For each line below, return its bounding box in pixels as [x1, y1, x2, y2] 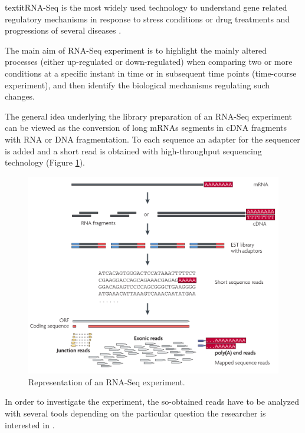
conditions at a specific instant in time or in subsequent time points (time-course [5, 67, 297, 79]
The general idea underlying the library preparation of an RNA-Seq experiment [5, 110, 293, 122]
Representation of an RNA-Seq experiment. [28, 375, 185, 388]
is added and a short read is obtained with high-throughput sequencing [5, 144, 262, 157]
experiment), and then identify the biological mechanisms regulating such [5, 78, 270, 91]
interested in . [5, 418, 55, 431]
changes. [5, 90, 35, 103]
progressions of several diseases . [5, 24, 122, 37]
